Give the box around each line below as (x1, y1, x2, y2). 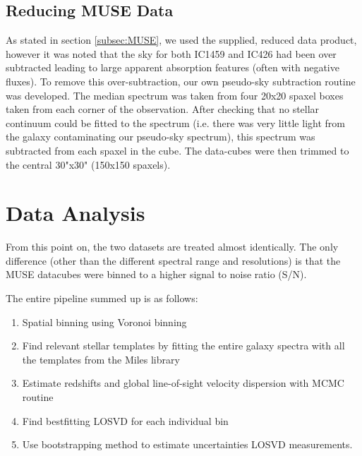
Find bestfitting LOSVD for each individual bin (22, 413, 229, 428)
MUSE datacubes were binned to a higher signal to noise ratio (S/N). (6, 267, 307, 282)
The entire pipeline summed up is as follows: (6, 291, 198, 306)
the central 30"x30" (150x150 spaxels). (6, 157, 171, 172)
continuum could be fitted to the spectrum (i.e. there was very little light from (6, 115, 345, 130)
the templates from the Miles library (22, 352, 180, 366)
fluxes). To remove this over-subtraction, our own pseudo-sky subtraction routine (6, 73, 356, 88)
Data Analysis (6, 198, 145, 227)
